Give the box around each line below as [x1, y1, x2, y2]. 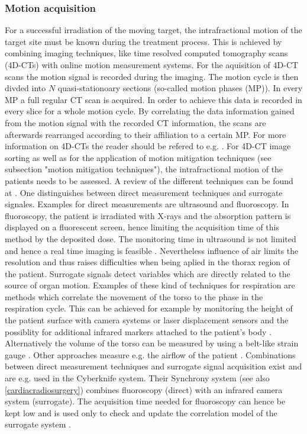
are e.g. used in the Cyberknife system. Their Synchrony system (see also [5, 372, 270, 384]
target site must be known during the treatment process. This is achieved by [5, 35, 282, 47]
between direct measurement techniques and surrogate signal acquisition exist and [5, 360, 302, 372]
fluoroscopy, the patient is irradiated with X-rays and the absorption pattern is [5, 209, 291, 221]
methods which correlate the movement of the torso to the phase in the [5, 290, 263, 303]
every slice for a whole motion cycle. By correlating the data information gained [5, 105, 295, 117]
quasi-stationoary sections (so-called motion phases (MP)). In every [57, 82, 303, 94]
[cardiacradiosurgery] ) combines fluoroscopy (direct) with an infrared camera [5, 383, 283, 396]
